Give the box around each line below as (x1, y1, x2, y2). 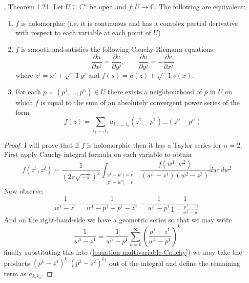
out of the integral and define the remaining (109, 258, 241, 267)
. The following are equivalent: (155, 1, 246, 11)
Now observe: (4, 186, 43, 196)
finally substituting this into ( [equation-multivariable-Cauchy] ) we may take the (4, 246, 242, 257)
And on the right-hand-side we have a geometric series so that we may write (4, 214, 232, 224)
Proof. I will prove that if (4, 139, 79, 150)
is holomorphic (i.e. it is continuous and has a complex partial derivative (21, 18, 238, 28)
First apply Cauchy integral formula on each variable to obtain (4, 149, 192, 159)
